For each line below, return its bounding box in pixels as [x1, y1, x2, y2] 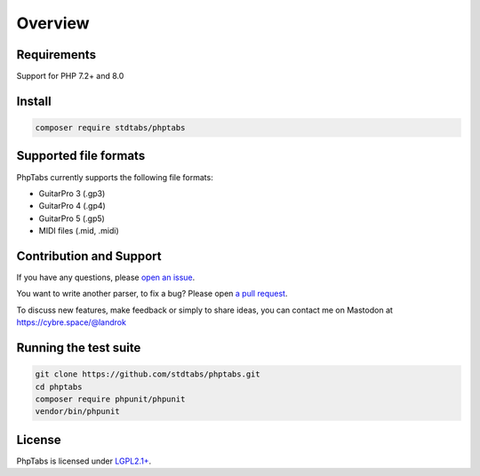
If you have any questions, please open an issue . [16, 272, 196, 283]
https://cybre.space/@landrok [16, 317, 126, 328]
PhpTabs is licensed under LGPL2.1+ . [16, 456, 152, 466]
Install [16, 93, 52, 108]
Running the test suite [16, 340, 141, 355]
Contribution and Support [16, 249, 162, 264]
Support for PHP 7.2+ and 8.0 [16, 71, 124, 82]
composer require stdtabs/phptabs [35, 123, 186, 133]
